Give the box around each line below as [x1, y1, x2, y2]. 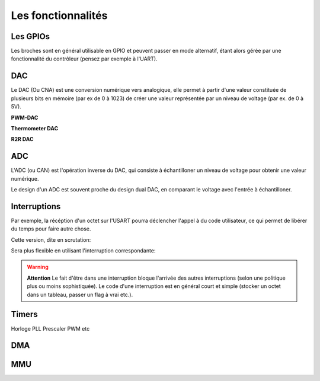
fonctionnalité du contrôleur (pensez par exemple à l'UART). [11, 55, 158, 62]
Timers [11, 309, 38, 319]
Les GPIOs [11, 31, 50, 41]
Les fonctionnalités [11, 9, 108, 22]
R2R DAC [11, 136, 34, 143]
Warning [27, 264, 49, 271]
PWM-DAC [11, 114, 39, 121]
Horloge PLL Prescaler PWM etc [11, 325, 90, 332]
